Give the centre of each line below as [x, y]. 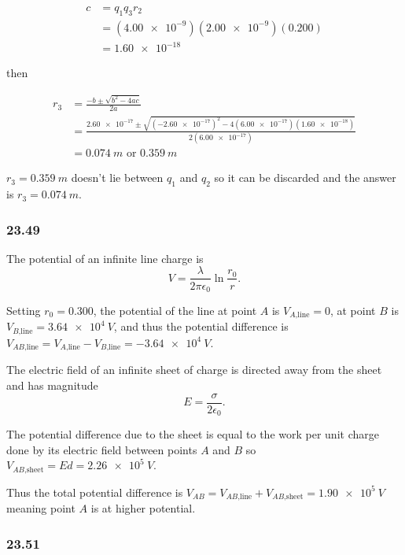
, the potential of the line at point [175, 310]
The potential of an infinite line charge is [105, 258]
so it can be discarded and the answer [305, 178]
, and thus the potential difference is [201, 326]
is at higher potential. [143, 508]
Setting [24, 310]
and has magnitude [52, 385]
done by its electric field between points [102, 449]
